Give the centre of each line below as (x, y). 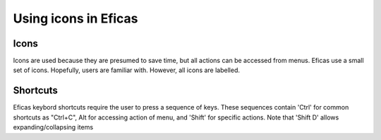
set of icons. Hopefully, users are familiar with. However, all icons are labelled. (126, 70)
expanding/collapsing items (53, 127)
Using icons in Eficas (75, 18)
